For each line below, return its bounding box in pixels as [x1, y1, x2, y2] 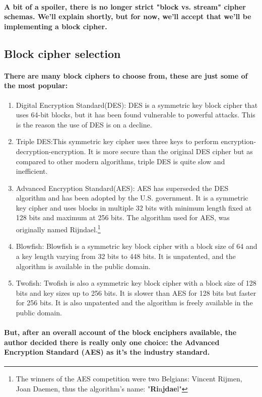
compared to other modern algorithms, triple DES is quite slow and [16, 156, 225, 166]
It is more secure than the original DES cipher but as [88, 146, 253, 156]
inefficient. [16, 166, 48, 176]
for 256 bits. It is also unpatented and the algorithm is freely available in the [16, 297, 253, 308]
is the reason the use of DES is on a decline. [16, 119, 152, 129]
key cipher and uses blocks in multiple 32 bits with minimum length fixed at [16, 202, 252, 213]
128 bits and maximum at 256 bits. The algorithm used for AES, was [16, 212, 230, 223]
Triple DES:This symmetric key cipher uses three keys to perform [16, 136, 219, 147]
